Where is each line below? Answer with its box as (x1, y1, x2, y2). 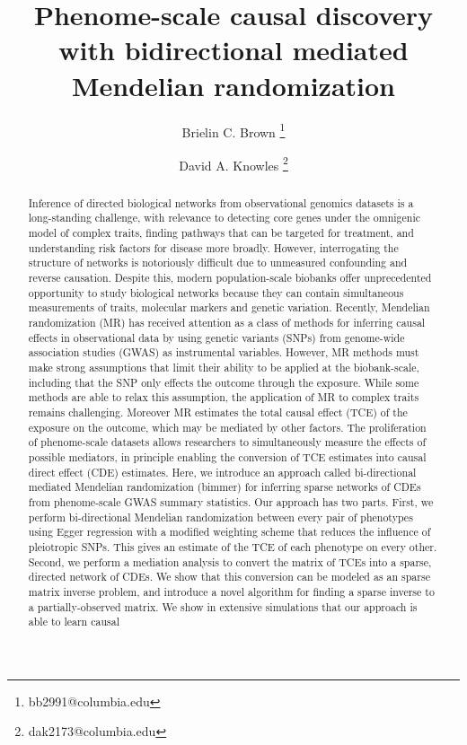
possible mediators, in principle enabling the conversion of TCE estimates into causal (28, 449, 427, 464)
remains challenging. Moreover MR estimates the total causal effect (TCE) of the (28, 404, 408, 419)
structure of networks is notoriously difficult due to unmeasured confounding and (28, 255, 408, 270)
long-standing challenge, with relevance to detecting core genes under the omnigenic (28, 210, 420, 225)
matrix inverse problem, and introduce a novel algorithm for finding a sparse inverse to (28, 583, 435, 599)
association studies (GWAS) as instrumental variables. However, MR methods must (28, 345, 419, 360)
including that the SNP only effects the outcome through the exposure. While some (28, 374, 419, 390)
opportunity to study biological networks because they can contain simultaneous (28, 285, 404, 300)
